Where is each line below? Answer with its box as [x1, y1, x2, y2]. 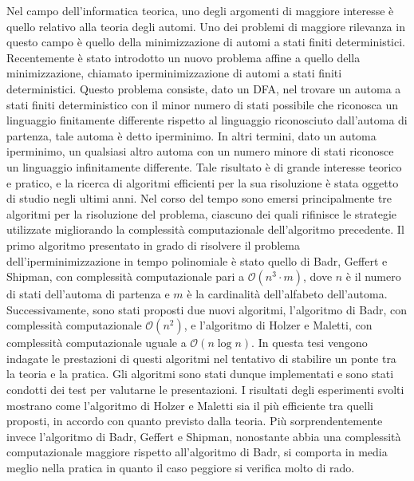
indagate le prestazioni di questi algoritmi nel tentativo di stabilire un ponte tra [6, 349, 396, 366]
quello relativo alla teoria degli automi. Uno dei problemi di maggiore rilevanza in [6, 18, 405, 34]
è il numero [345, 268, 401, 285]
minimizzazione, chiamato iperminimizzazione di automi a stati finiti [6, 65, 342, 81]
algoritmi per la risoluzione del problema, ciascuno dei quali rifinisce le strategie [6, 205, 396, 222]
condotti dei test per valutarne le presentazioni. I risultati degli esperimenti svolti [6, 381, 404, 398]
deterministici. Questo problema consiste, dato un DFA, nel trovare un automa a [6, 80, 401, 97]
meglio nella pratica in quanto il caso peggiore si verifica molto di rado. [6, 459, 355, 476]
